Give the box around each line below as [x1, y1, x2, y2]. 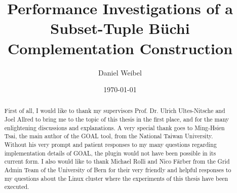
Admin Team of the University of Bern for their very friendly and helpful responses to [4, 166, 231, 174]
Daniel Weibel [98, 67, 142, 78]
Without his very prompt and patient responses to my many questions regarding [4, 140, 217, 149]
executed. [4, 182, 29, 191]
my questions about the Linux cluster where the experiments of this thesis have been [4, 174, 228, 182]
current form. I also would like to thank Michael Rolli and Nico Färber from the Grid [4, 157, 230, 166]
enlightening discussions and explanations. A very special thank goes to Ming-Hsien [4, 123, 225, 132]
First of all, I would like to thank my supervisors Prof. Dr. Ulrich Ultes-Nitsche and [4, 106, 225, 115]
